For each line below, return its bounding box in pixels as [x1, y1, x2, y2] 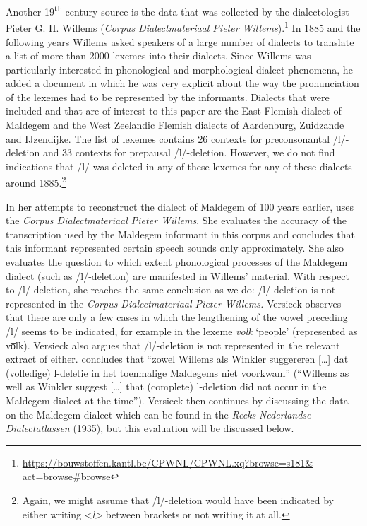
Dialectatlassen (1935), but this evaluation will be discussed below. [6, 421, 294, 436]
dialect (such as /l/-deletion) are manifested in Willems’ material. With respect [6, 268, 349, 283]
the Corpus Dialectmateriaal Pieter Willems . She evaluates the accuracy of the [6, 213, 347, 228]
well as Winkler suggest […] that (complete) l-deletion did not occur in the [6, 379, 327, 394]
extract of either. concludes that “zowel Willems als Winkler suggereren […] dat [6, 351, 349, 366]
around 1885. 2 [6, 173, 66, 190]
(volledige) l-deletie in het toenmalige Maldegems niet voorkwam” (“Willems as [6, 365, 349, 380]
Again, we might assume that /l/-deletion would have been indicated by [22, 492, 334, 507]
